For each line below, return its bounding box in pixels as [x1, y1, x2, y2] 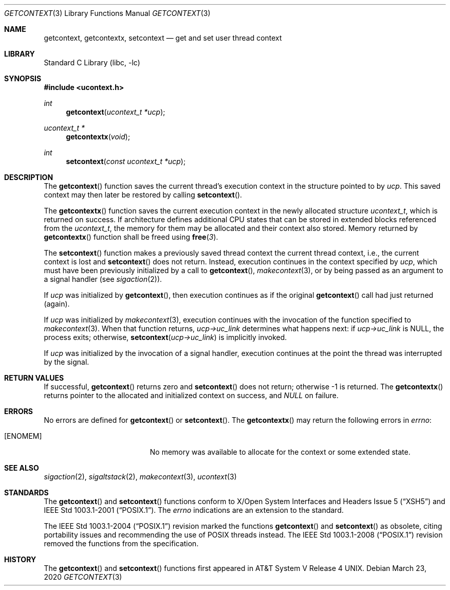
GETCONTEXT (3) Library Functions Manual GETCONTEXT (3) [4, 9, 211, 17]
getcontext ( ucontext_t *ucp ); [66, 108, 165, 116]
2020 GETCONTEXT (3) [44, 573, 122, 581]
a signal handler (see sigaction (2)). [44, 275, 162, 283]
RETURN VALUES [4, 373, 64, 382]
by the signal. [44, 357, 89, 366]
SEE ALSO [4, 463, 39, 472]
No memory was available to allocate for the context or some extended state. [149, 448, 410, 456]
